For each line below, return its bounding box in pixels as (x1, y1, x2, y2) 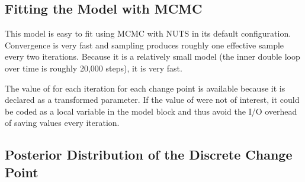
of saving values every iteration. (5, 116, 120, 129)
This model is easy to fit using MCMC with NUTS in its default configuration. (5, 27, 291, 40)
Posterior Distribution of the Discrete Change (5, 145, 293, 164)
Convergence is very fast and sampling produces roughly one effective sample (5, 38, 284, 51)
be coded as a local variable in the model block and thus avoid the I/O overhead (5, 105, 297, 117)
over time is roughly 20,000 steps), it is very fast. (5, 61, 182, 74)
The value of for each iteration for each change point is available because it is (5, 82, 285, 94)
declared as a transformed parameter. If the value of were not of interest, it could (5, 93, 300, 106)
